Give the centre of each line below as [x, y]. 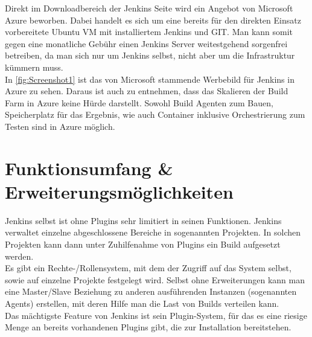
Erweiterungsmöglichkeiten [119, 191]
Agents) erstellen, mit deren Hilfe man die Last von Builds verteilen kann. [142, 303]
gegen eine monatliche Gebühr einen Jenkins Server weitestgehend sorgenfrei [146, 43]
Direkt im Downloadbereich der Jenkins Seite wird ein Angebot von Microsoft [149, 8]
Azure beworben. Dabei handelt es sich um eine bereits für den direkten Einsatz [153, 20]
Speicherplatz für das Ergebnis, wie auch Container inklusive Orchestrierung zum [155, 114]
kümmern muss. [34, 67]
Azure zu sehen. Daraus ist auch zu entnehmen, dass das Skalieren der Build [147, 91]
